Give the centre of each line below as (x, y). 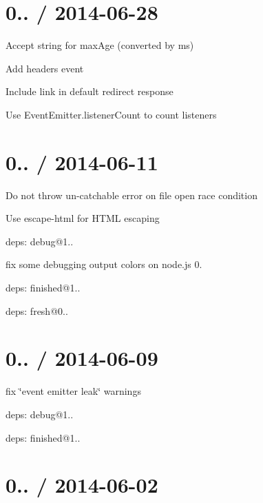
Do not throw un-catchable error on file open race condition (131, 195)
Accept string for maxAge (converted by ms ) (100, 45)
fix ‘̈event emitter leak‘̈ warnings (73, 391)
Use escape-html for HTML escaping (83, 218)
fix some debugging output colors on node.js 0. (104, 264)
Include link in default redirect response (90, 91)
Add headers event (45, 68)
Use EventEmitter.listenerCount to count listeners (111, 114)
